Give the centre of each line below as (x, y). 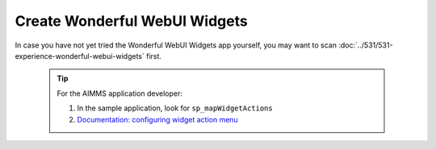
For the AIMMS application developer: (120, 93)
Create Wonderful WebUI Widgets (131, 21)
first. (153, 56)
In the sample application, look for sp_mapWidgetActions (175, 108)
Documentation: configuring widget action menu (157, 119)
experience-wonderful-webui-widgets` (80, 56)
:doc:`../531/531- (365, 45)
